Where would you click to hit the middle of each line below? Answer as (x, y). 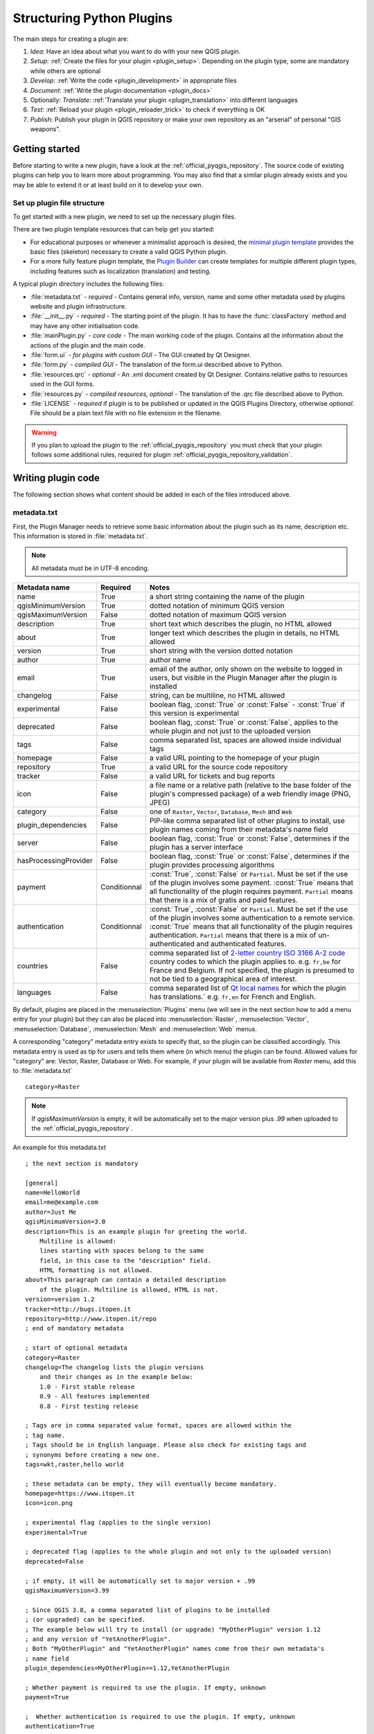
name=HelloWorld (53, 1192)
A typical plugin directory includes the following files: (88, 284)
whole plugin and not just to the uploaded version (230, 731)
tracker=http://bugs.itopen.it (78, 1309)
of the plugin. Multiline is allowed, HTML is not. (129, 1289)
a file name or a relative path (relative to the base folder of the (250, 785)
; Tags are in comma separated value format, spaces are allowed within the (159, 1426)
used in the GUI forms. (62, 384)
